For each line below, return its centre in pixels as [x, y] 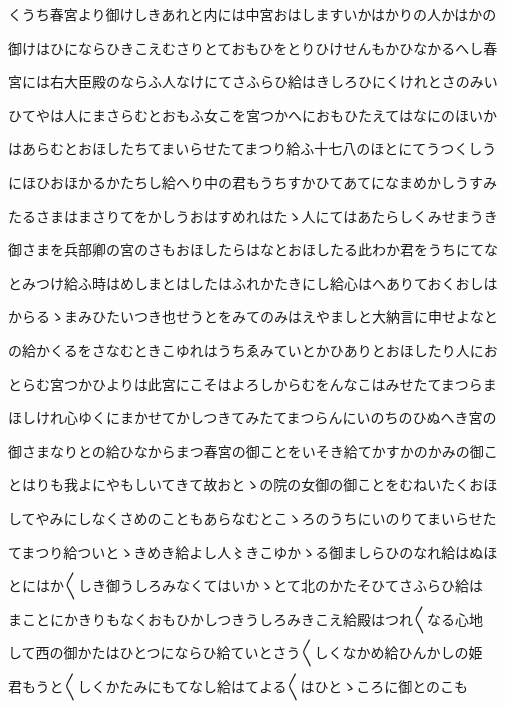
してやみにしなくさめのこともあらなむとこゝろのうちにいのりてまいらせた [252, 517]
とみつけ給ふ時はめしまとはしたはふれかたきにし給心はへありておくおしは [253, 282]
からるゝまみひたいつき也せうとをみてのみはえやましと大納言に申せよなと [253, 316]
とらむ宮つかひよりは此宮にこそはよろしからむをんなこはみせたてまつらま [252, 383]
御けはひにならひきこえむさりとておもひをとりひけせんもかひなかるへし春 [253, 47]
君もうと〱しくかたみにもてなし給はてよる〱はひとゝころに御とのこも [238, 685]
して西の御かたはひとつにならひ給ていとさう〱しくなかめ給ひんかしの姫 [245, 652]
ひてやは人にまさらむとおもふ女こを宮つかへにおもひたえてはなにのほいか [253, 114]
